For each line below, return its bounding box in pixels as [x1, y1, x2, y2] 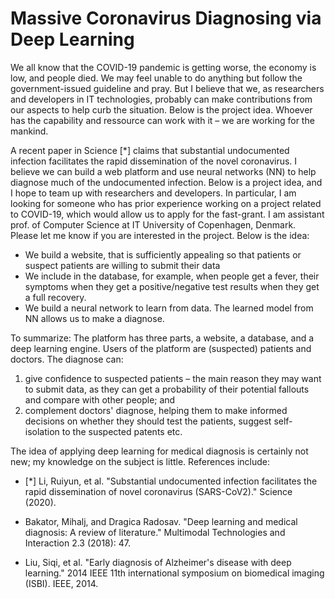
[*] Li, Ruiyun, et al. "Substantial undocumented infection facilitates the [24, 475, 318, 487]
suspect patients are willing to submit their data [24, 259, 221, 271]
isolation [24, 425, 60, 437]
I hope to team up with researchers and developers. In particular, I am [10, 187, 297, 199]
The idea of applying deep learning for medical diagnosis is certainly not [10, 445, 309, 457]
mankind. [10, 125, 49, 137]
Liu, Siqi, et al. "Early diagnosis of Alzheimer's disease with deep [24, 556, 292, 568]
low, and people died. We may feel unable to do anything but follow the [10, 72, 303, 84]
